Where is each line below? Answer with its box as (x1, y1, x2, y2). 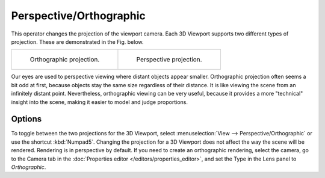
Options (11, 114, 42, 124)
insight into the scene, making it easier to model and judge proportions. (11, 98, 188, 105)
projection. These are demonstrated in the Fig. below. (11, 38, 144, 45)
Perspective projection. (136, 55, 202, 64)
